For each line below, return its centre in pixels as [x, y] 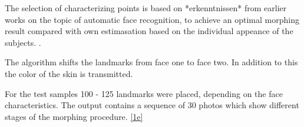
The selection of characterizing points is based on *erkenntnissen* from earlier [146, 8]
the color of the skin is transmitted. [69, 73]
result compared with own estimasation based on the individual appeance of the [149, 31]
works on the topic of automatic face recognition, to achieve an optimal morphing [152, 19]
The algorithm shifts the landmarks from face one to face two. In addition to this [151, 62]
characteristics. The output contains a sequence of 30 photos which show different [152, 105]
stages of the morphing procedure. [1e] [74, 116]
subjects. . [23, 42]
